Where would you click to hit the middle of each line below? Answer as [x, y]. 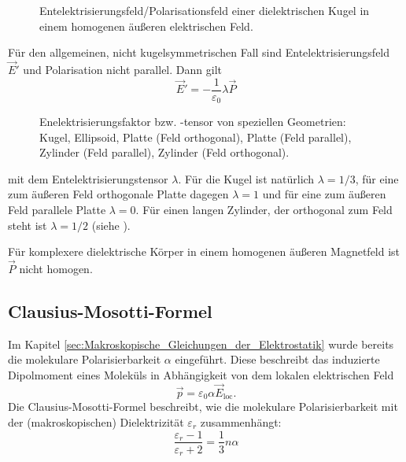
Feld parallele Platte [57, 210]
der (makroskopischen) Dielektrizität [96, 421]
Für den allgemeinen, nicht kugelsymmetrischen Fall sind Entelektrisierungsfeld [199, 52]
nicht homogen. [56, 269]
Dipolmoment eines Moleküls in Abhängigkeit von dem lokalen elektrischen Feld [201, 375]
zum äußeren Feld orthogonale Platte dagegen [118, 194]
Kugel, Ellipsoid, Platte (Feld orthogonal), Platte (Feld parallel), [196, 137]
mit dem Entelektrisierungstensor [88, 178]
